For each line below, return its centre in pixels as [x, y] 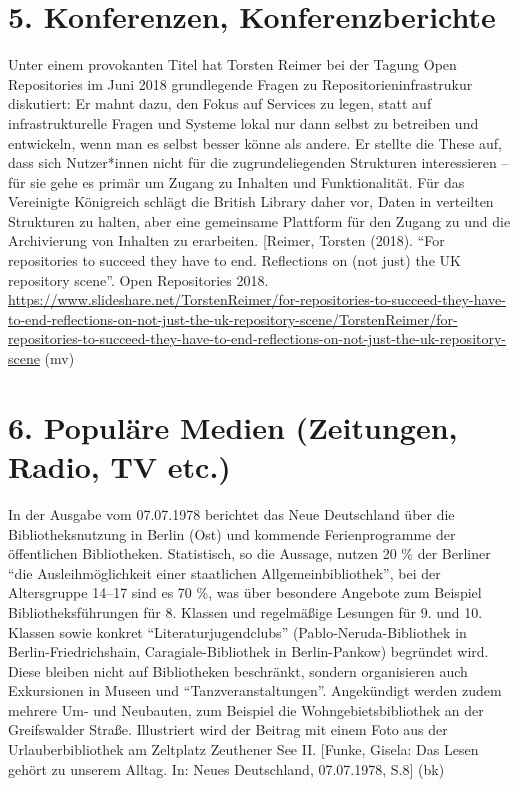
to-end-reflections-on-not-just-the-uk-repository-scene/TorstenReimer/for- [233, 318]
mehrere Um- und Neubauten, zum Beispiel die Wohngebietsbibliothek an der [246, 709]
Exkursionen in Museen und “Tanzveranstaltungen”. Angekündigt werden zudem [255, 690]
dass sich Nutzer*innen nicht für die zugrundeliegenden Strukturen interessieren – [258, 162]
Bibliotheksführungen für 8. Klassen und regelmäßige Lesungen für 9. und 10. [245, 611]
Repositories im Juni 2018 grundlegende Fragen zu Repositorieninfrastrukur [240, 83]
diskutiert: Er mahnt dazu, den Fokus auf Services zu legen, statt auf [220, 103]
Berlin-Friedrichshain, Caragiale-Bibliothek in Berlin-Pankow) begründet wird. [248, 651]
